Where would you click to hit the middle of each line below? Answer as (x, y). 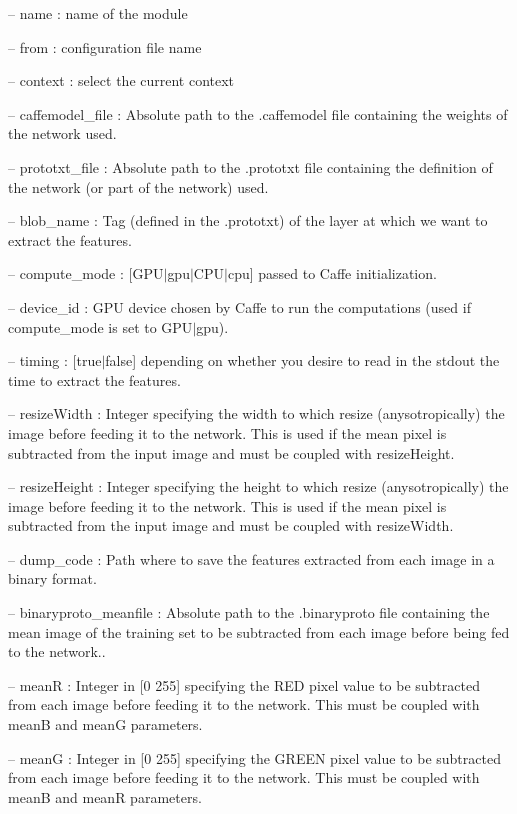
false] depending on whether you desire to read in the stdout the (302, 360)
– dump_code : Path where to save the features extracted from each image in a (251, 558)
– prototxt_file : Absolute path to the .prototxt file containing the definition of (250, 166)
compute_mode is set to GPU (100, 326)
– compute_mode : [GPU (86, 273)
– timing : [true (55, 360)
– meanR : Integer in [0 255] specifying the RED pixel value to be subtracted (244, 684)
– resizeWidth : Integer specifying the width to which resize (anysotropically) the (256, 413)
